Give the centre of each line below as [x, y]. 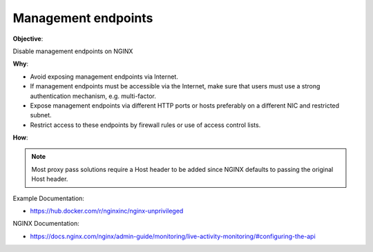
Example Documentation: [48, 198]
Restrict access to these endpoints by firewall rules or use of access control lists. [145, 125]
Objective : [28, 39]
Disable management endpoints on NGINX [73, 51]
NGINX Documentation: [46, 224]
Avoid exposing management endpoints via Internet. [104, 77]
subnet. [41, 115]
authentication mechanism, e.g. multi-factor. [93, 96]
